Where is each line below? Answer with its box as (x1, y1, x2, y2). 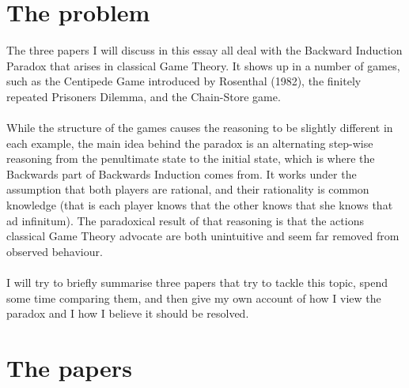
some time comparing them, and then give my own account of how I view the (6, 289, 381, 306)
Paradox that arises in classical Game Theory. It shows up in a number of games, (6, 57, 400, 73)
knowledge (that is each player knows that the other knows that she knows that (6, 197, 393, 213)
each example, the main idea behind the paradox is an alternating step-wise (6, 134, 373, 151)
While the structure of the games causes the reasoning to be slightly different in (6, 119, 393, 136)
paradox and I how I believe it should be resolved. (6, 305, 249, 322)
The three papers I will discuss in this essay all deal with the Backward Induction (6, 42, 403, 58)
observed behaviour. (6, 243, 103, 259)
